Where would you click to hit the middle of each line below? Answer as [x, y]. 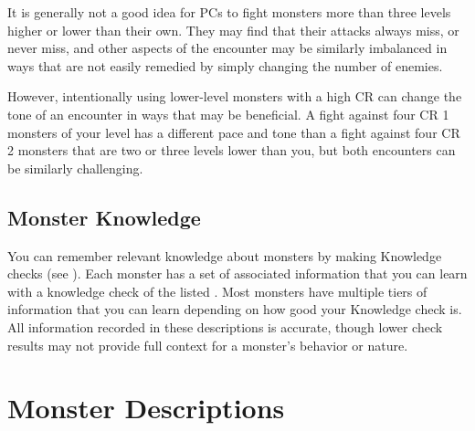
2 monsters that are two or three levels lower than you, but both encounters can [232, 150]
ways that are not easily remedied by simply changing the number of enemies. [225, 65]
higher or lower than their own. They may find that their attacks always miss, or [233, 30]
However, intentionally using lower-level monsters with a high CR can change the [235, 96]
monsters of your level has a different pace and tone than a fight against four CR [234, 132]
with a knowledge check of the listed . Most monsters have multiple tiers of [217, 291]
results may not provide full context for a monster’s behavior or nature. [208, 345]
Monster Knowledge [104, 217]
